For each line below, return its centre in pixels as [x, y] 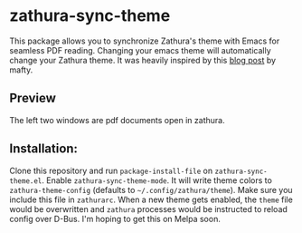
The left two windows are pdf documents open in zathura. [117, 120]
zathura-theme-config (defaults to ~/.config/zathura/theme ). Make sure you [151, 189]
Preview [33, 98]
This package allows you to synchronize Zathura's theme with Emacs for [145, 41]
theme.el [26, 181]
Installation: [44, 149]
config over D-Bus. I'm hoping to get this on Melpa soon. [115, 218]
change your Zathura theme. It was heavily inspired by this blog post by [143, 60]
